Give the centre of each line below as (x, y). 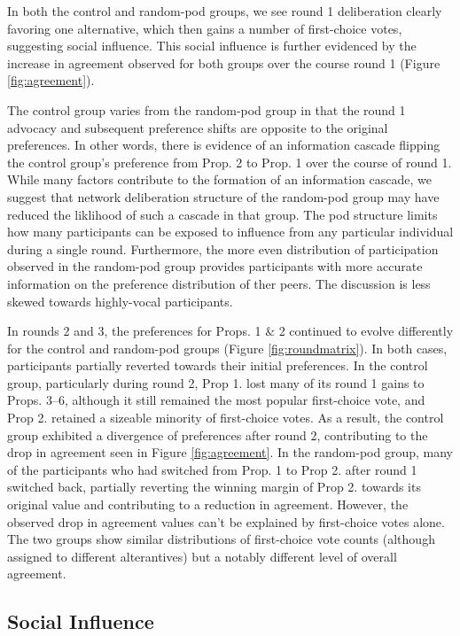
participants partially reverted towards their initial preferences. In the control (218, 365)
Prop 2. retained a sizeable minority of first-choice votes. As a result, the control (226, 418)
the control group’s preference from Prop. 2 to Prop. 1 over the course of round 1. (230, 162)
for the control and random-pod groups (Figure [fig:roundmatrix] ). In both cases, (227, 348)
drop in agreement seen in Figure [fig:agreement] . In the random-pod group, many (230, 452)
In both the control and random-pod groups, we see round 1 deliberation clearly (225, 11)
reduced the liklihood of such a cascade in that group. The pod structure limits (222, 214)
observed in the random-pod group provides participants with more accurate (215, 266)
